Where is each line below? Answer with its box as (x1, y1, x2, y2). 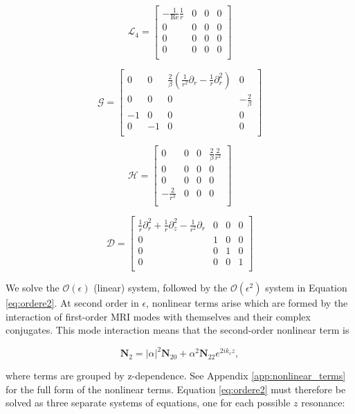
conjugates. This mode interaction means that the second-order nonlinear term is (6, 323, 349, 337)
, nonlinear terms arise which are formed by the (146, 295, 348, 309)
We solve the (6, 280, 60, 294)
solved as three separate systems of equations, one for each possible (6, 395, 291, 410)
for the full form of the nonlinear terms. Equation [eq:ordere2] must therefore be (6, 381, 346, 396)
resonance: (301, 395, 345, 410)
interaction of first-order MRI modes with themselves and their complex (6, 309, 311, 323)
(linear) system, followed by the (93, 280, 228, 294)
